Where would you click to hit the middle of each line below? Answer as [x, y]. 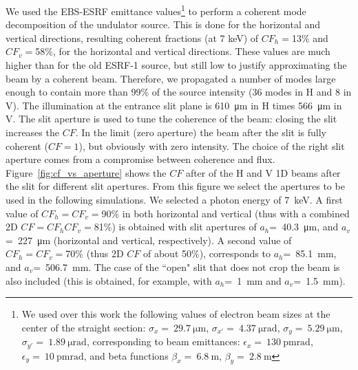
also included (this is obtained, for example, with [109, 280]
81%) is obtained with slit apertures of [175, 227]
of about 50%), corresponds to [207, 253]
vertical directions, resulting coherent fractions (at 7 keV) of [132, 37]
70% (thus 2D [95, 253]
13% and [310, 37]
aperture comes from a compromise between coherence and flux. [140, 159]
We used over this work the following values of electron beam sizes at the [176, 314]
